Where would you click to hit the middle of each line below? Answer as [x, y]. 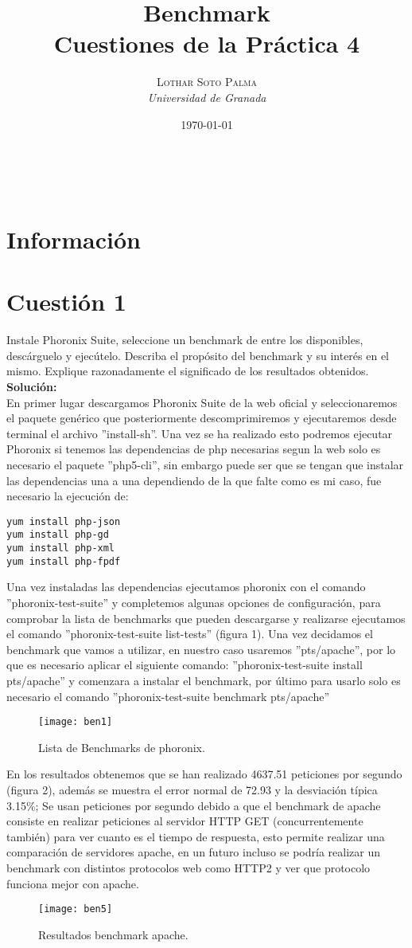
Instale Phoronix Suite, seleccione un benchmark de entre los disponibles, [185, 340]
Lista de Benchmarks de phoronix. [122, 747]
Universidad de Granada [207, 97]
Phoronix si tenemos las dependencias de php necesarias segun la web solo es [194, 449]
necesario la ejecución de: [68, 496]
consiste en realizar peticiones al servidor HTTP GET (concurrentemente [185, 821]
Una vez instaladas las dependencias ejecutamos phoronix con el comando [186, 587]
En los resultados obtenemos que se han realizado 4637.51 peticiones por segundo [204, 774]
